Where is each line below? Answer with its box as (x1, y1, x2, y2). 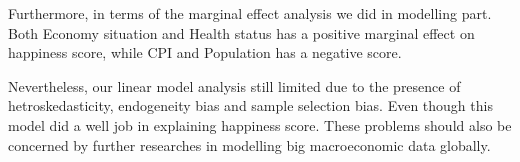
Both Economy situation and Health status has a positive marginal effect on (8, 22, 475, 43)
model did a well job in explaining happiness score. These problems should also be (8, 114, 512, 135)
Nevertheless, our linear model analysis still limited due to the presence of (8, 75, 461, 96)
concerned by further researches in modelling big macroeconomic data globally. (8, 134, 491, 155)
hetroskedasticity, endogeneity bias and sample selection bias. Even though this (8, 95, 493, 116)
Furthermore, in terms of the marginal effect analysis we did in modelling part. (8, 3, 492, 23)
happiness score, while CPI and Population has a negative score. (8, 42, 402, 63)
